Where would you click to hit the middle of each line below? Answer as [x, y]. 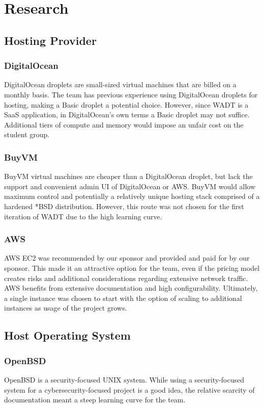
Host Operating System [67, 335]
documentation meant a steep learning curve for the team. [95, 400]
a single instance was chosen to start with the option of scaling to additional [123, 298]
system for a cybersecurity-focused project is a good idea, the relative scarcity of [129, 389]
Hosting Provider [50, 40]
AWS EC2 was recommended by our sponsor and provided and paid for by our [127, 258]
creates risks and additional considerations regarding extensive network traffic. [126, 278]
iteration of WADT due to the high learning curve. [83, 216]
